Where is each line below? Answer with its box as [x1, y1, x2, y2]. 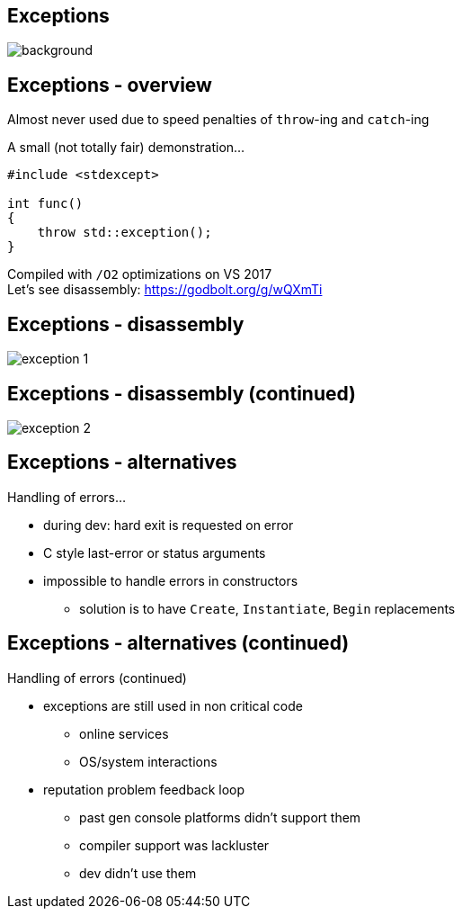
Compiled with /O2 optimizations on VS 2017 [7, 266, 272, 283]
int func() [7, 196, 84, 211]
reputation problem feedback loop [43, 781, 245, 797]
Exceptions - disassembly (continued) [7, 382, 357, 405]
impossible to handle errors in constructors [43, 572, 298, 588]
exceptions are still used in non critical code [43, 697, 303, 714]
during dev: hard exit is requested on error [43, 516, 294, 533]
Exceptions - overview [7, 73, 212, 96]
